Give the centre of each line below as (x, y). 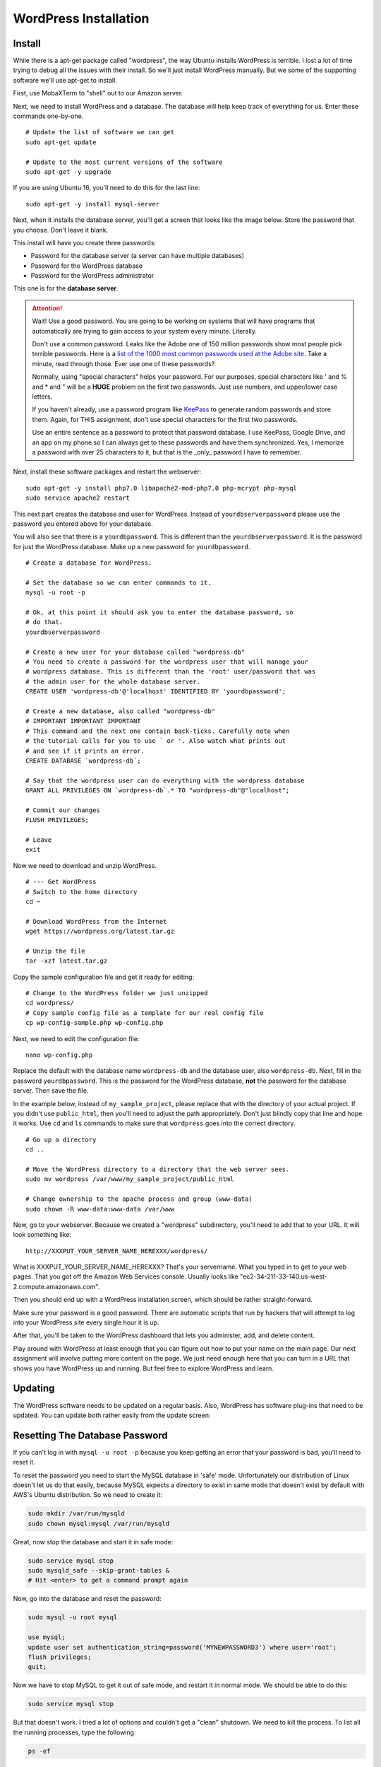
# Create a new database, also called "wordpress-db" (120, 711)
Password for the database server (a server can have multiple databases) (138, 256)
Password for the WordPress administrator (92, 276)
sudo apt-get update (61, 142)
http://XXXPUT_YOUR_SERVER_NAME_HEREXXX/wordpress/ (117, 1251)
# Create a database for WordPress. (89, 563)
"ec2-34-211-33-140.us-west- (284, 1276)
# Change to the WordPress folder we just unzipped (117, 993)
